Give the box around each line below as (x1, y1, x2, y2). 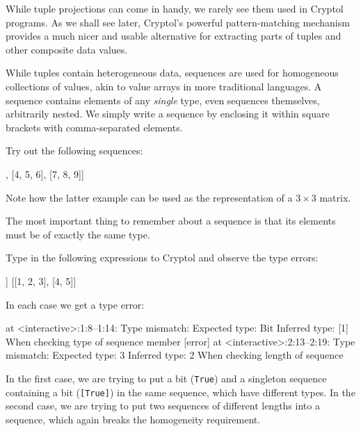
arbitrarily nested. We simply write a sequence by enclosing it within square (6, 106, 330, 121)
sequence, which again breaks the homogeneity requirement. (6, 412, 261, 426)
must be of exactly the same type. (6, 227, 150, 241)
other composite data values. (6, 42, 128, 56)
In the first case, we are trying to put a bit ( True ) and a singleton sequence (6, 371, 327, 385)
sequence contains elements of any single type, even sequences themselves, (6, 92, 320, 107)
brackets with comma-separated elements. (6, 120, 183, 134)
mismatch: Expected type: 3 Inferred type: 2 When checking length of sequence (6, 348, 344, 362)
